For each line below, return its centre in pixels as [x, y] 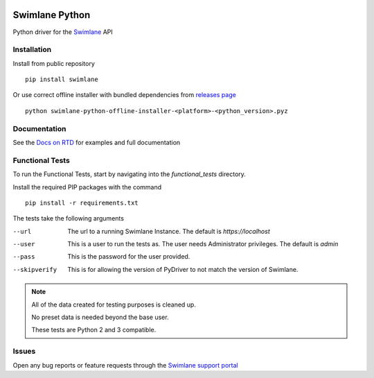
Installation [32, 50]
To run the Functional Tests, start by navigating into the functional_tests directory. [129, 174]
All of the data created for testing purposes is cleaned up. [114, 304]
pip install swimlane [62, 79]
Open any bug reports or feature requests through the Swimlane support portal [125, 365]
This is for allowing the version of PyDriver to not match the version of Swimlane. [183, 269]
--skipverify [35, 269]
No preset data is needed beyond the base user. [100, 317]
